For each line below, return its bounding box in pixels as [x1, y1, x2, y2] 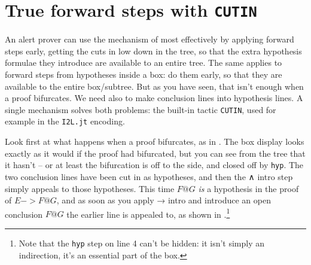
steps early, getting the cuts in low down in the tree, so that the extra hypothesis [5, 44, 302, 57]
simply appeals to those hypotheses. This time [5, 182, 175, 194]
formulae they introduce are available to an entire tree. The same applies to [5, 56, 282, 69]
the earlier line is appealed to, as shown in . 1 [66, 206, 230, 220]
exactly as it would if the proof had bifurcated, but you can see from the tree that [5, 147, 306, 159]
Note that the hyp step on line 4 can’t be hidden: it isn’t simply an [19, 237, 265, 249]
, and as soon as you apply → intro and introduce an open [56, 194, 271, 206]
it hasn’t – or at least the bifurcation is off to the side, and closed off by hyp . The [5, 159, 304, 171]
